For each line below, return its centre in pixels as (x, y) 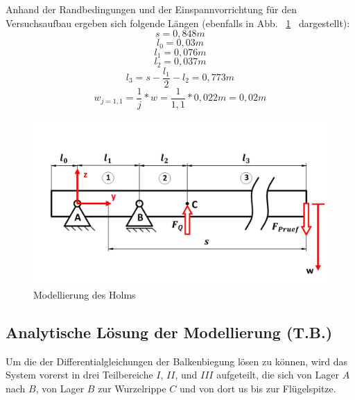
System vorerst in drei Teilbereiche (79, 375)
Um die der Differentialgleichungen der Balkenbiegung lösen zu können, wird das (177, 361)
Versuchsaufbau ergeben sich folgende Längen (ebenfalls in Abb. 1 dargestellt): (178, 23)
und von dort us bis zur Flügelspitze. (258, 388)
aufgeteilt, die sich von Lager (278, 375)
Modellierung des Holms (85, 294)
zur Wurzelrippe (132, 388)
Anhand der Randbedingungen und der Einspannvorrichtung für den (151, 9)
